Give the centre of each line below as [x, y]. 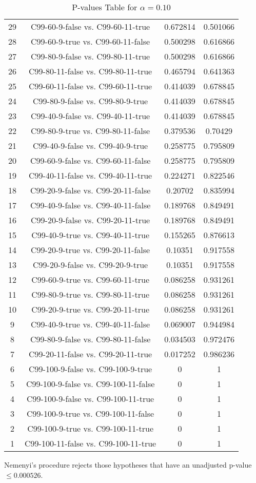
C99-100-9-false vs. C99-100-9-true [91, 369]
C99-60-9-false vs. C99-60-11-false [90, 160]
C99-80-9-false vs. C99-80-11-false [90, 339]
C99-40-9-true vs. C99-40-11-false [91, 324]
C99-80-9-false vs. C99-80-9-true [91, 101]
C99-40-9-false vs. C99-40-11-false [90, 205]
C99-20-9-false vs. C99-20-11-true [91, 220]
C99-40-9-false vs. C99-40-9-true [91, 146]
